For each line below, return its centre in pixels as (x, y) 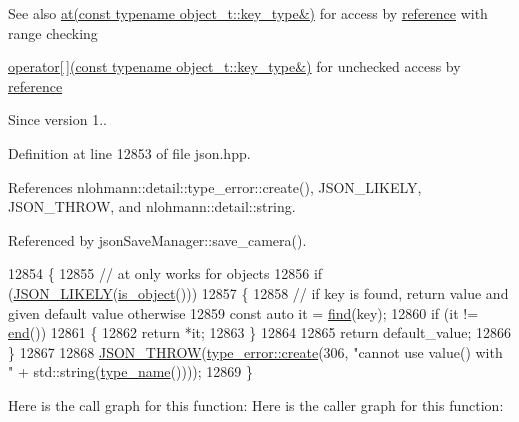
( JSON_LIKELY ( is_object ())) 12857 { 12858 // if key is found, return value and (258, 292)
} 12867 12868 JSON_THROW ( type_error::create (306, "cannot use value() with (255, 351)
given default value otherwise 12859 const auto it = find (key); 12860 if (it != (243, 312)
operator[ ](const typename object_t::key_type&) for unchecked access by (234, 66)
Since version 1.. (57, 119)
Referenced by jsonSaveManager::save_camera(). (157, 239)
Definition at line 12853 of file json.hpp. (129, 152)
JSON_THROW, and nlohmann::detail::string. (152, 206)
